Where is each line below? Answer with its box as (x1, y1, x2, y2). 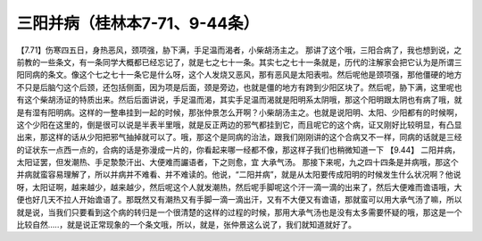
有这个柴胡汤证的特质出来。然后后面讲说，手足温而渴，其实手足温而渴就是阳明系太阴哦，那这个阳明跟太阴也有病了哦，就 (16, 95, 462, 105)
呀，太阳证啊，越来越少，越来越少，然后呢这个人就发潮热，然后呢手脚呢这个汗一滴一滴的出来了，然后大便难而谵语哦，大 (16, 181, 462, 192)
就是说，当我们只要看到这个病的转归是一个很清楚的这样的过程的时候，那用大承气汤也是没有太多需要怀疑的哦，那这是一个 (16, 206, 462, 218)
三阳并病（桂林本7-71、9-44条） (16, 13, 260, 33)
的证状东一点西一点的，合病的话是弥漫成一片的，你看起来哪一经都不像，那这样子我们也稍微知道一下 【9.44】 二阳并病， (16, 144, 461, 155)
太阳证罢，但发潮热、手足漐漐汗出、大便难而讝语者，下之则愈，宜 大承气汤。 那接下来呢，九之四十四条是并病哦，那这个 (16, 157, 459, 168)
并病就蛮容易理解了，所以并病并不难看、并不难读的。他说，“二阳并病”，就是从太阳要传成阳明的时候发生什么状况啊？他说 (16, 170, 461, 180)
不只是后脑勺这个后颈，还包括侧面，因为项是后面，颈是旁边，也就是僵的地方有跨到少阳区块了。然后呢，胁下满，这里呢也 (16, 81, 462, 93)
